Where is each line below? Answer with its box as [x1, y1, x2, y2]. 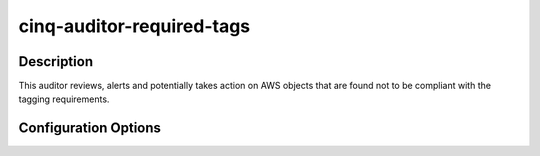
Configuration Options [18, 120, 162, 137]
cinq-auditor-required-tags [18, 15, 251, 37]
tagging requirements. [18, 93, 110, 105]
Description [18, 53, 94, 70]
